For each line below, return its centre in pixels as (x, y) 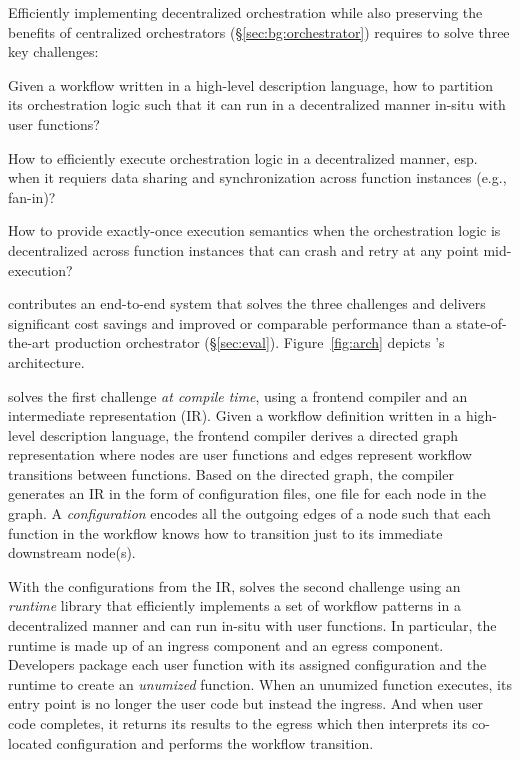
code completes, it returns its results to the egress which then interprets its (238, 723)
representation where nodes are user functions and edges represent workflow (240, 454)
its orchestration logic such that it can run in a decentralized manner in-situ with (257, 104)
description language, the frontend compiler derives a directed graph (248, 434)
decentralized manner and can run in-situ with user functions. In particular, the (252, 625)
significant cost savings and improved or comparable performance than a (230, 322)
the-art (29, 342)
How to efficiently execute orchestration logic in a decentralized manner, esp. (243, 157)
